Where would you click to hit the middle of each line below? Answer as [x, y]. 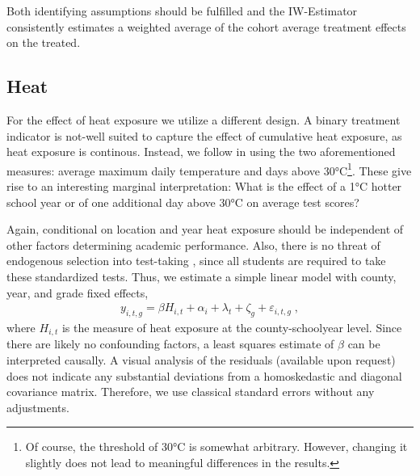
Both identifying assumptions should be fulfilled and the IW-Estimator [182, 11]
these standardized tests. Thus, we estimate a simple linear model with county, [202, 276]
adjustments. [38, 407]
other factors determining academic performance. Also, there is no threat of [193, 244]
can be [364, 344]
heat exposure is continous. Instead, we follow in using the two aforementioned [201, 152]
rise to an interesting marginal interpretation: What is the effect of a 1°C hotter [204, 186]
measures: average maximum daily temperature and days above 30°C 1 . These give [209, 169]
